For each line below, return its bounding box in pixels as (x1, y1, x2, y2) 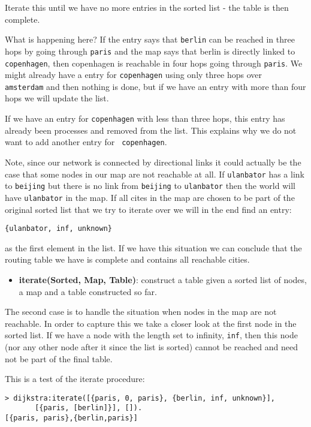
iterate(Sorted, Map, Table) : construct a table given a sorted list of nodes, (19, 273, 307, 285)
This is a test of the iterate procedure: (5, 372, 145, 385)
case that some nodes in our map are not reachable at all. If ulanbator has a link (5, 167, 304, 180)
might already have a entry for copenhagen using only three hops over (5, 68, 262, 81)
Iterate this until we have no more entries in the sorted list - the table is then (5, 1, 289, 13)
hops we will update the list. (5, 92, 109, 104)
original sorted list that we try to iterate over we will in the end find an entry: (5, 203, 292, 215)
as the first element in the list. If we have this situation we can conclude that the (5, 241, 302, 254)
